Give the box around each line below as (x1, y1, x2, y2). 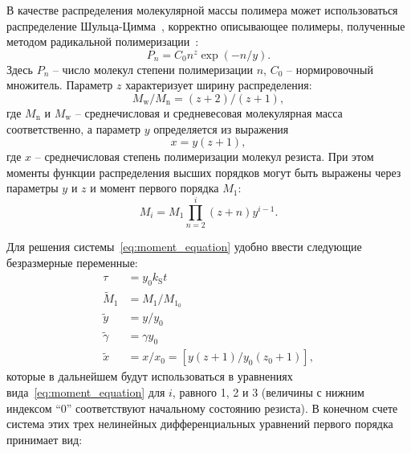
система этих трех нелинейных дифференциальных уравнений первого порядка (6, 415, 393, 432)
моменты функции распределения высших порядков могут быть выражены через (6, 163, 401, 180)
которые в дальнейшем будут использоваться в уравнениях (6, 368, 293, 385)
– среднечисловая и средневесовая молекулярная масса (75, 104, 343, 121)
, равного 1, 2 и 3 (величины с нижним (172, 383, 364, 400)
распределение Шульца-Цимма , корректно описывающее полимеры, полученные (6, 17, 405, 34)
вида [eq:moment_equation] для (6, 383, 165, 400)
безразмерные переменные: (6, 253, 138, 270)
